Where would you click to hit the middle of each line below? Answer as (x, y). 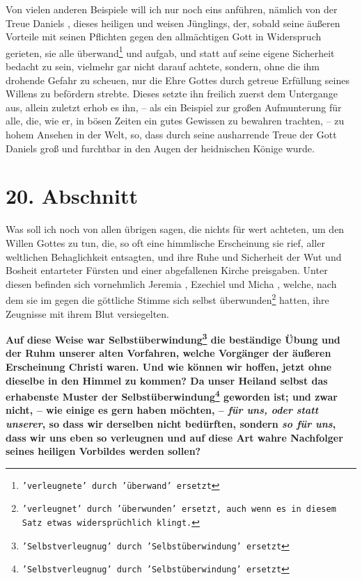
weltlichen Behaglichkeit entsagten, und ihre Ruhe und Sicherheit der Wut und (174, 256)
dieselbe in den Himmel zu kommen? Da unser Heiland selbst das (167, 380)
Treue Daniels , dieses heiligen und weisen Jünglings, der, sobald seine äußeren (173, 23)
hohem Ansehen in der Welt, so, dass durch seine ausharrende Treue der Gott (171, 134)
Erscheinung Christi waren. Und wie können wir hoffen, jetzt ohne (169, 366)
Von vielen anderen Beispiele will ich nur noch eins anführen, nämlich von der (172, 9)
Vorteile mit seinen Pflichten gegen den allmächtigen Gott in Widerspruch (164, 37)
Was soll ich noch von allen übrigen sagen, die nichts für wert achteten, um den (175, 229)
